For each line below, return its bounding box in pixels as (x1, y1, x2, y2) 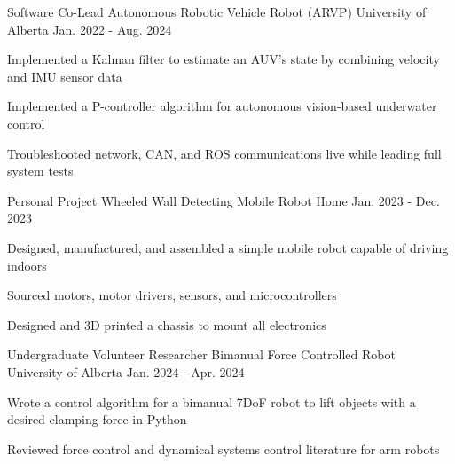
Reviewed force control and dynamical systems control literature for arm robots (7, 439, 440, 458)
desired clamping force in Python (7, 410, 187, 429)
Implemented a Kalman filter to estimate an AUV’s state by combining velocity (7, 50, 440, 68)
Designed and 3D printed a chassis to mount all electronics (7, 315, 326, 334)
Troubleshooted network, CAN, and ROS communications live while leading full (7, 144, 442, 162)
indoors (7, 256, 47, 274)
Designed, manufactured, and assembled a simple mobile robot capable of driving (7, 238, 449, 256)
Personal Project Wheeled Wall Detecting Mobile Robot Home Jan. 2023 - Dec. (7, 191, 440, 209)
